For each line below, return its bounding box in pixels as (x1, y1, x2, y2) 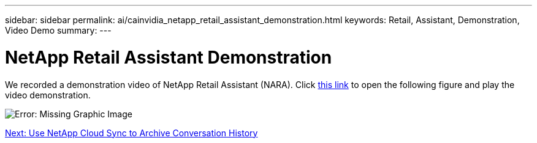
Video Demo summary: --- (5, 25, 112, 35)
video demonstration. (5, 89, 91, 100)
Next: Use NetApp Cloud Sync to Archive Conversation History (5, 127, 258, 138)
